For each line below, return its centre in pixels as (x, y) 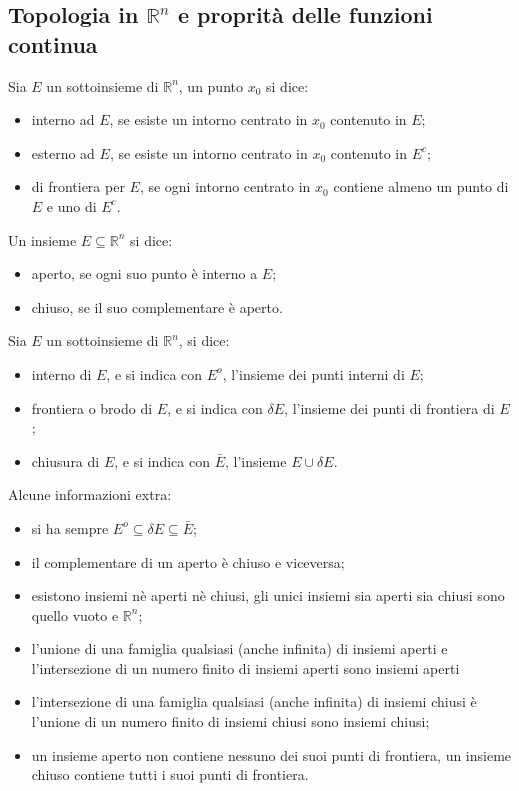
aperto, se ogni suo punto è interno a (144, 273)
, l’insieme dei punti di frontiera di (389, 407)
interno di (61, 373)
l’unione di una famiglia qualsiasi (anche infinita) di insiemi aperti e (239, 648)
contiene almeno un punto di (421, 186)
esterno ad (63, 152)
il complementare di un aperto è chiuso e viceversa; (188, 561)
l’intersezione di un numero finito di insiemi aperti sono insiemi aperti (245, 667)
